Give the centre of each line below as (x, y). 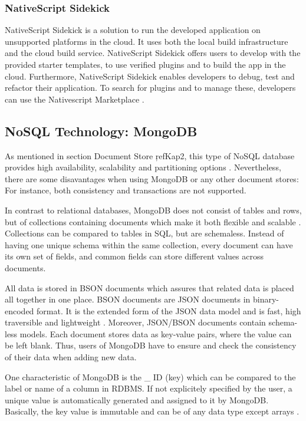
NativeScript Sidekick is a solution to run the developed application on (133, 30)
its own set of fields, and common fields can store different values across (134, 256)
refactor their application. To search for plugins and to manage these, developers (150, 88)
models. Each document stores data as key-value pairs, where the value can (156, 333)
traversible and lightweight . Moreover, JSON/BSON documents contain (135, 322)
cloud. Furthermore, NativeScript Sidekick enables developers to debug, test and (150, 76)
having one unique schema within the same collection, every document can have (149, 244)
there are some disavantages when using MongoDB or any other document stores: (152, 178)
